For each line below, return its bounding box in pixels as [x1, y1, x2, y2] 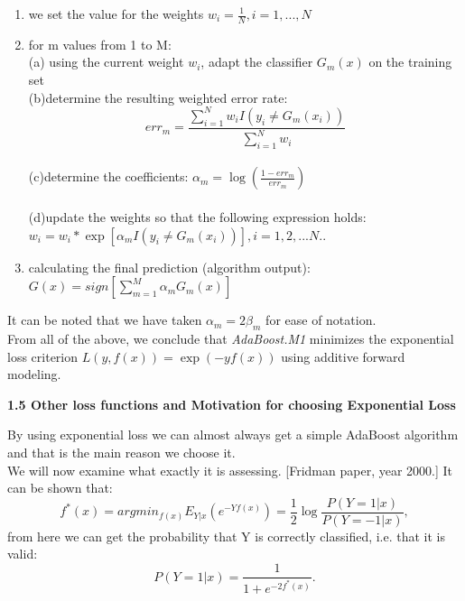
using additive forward [281, 347, 405, 365]
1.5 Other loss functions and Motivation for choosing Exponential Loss [7, 394, 456, 413]
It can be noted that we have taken [7, 310, 202, 329]
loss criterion [7, 347, 79, 365]
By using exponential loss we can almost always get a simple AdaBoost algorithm [7, 425, 459, 444]
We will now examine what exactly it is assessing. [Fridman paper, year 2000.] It [7, 460, 453, 479]
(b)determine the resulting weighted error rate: [28, 88, 288, 106]
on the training [368, 52, 452, 71]
